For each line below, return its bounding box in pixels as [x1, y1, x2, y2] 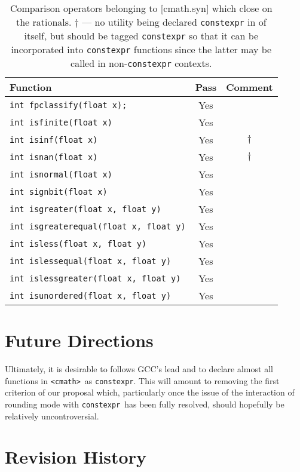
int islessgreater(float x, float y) [10, 273, 181, 283]
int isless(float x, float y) [10, 238, 147, 249]
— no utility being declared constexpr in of [82, 15, 267, 29]
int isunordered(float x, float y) [10, 290, 172, 301]
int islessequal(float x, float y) [10, 256, 172, 266]
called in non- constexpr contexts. [71, 56, 212, 70]
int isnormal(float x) [10, 169, 112, 179]
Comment [226, 80, 273, 94]
